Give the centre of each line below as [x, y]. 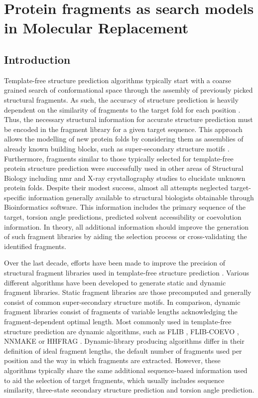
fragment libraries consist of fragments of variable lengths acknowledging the [121, 312]
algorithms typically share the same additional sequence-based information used [126, 370]
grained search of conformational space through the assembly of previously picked [129, 90]
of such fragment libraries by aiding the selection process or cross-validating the [126, 236]
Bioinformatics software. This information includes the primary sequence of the [125, 207]
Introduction [37, 59]
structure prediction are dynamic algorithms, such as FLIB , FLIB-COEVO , [122, 331]
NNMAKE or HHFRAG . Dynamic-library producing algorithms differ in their [124, 341]
